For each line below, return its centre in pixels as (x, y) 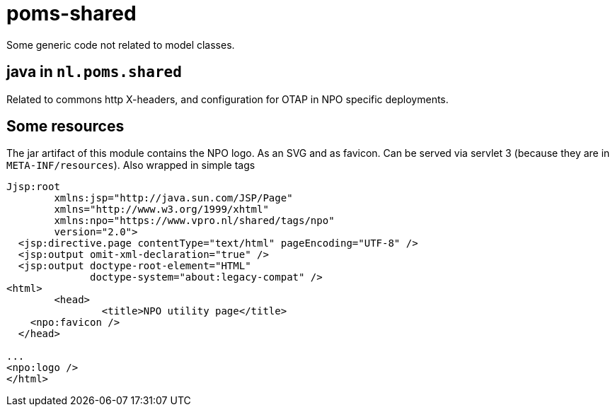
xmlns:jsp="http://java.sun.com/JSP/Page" (173, 198)
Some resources (65, 126)
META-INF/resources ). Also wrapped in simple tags (131, 165)
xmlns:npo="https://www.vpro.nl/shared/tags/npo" (194, 221)
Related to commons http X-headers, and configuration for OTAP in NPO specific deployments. (228, 99)
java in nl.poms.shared (94, 72)
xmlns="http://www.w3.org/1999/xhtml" (161, 210)
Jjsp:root (33, 187)
